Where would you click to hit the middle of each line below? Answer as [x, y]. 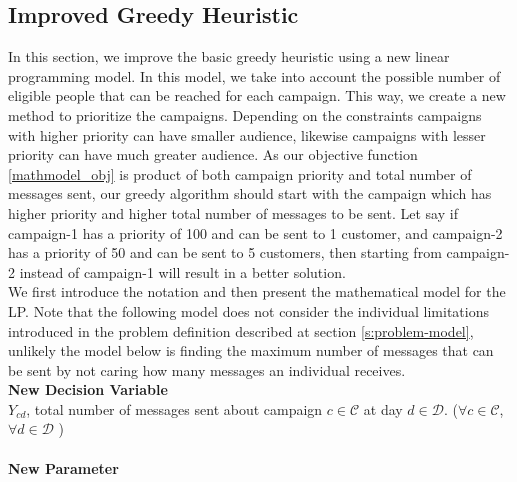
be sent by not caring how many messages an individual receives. [207, 369]
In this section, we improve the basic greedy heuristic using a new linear [229, 56]
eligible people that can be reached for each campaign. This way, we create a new [257, 95]
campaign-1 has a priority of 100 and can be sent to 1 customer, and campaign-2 [255, 232]
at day [383, 408]
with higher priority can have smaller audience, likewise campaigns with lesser [247, 134]
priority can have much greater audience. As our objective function [213, 154]
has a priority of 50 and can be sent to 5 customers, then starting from [225, 252]
